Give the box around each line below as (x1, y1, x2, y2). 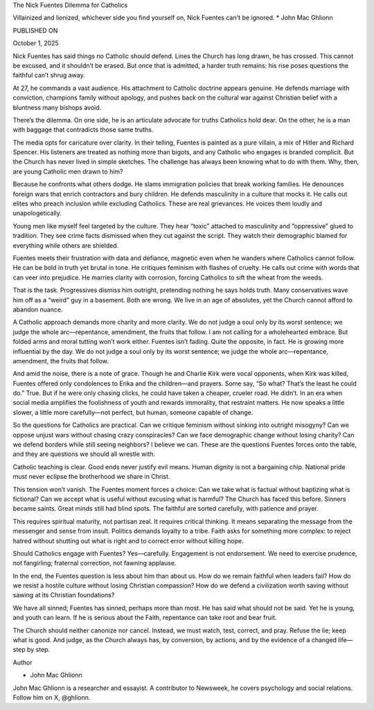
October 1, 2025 (12, 39, 59, 48)
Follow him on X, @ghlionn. (12, 693, 91, 702)
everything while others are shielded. (12, 241, 119, 249)
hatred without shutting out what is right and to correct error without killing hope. (12, 536, 244, 545)
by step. (26, 646, 51, 654)
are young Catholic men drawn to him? (12, 167, 123, 176)
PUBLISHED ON (12, 26, 58, 35)
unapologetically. (12, 209, 62, 217)
